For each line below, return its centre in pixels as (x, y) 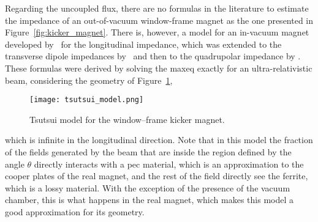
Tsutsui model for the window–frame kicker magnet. (127, 119)
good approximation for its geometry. (75, 211)
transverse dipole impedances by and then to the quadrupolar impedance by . (153, 56)
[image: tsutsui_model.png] (87, 100)
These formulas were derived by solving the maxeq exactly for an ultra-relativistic (159, 68)
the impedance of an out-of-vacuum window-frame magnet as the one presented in (159, 20)
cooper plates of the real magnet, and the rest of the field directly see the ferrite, (157, 176)
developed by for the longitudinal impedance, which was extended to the (143, 44)
